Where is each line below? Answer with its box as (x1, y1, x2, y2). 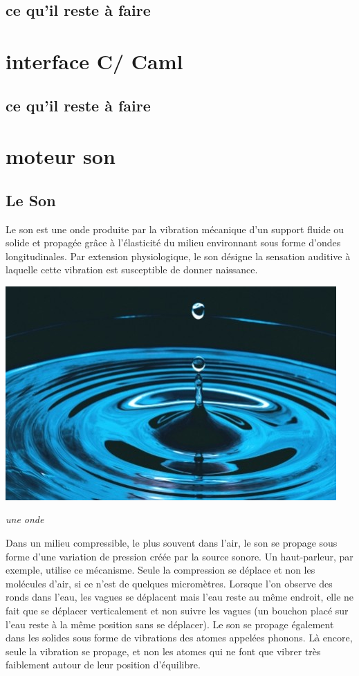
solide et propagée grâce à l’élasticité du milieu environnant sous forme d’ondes (6, 235, 341, 250)
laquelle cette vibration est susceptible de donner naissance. (6, 262, 258, 277)
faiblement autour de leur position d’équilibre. (6, 657, 201, 672)
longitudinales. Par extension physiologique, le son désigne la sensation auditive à (6, 248, 351, 263)
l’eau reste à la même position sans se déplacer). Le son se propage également (6, 616, 334, 631)
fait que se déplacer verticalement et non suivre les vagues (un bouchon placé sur (6, 603, 349, 618)
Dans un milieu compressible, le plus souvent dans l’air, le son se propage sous (6, 536, 338, 550)
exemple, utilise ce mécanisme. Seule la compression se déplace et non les (6, 563, 315, 577)
